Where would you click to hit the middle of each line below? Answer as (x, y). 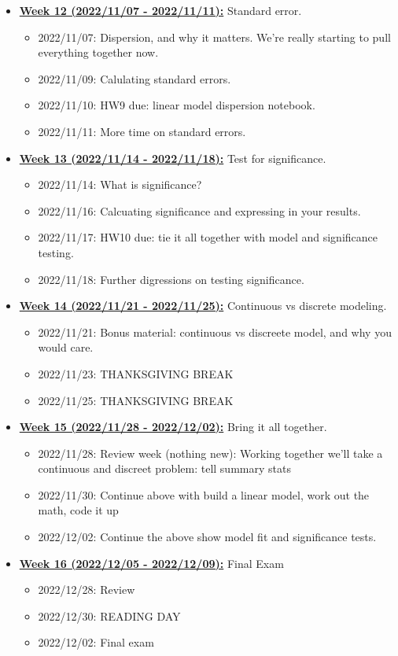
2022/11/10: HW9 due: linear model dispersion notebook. (177, 105)
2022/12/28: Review (87, 590)
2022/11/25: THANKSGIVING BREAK (136, 400)
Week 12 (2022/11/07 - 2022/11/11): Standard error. (160, 10)
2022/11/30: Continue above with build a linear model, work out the (204, 494)
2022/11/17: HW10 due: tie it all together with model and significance (208, 237)
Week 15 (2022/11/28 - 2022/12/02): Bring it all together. (173, 427)
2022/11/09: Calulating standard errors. (135, 78)
